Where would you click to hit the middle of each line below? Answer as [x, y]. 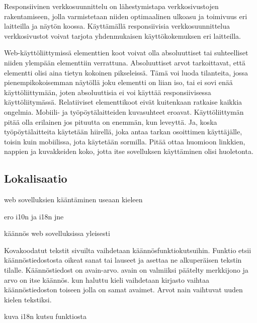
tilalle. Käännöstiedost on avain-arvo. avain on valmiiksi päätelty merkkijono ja [126, 270]
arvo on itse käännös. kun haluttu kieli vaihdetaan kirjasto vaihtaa [107, 279]
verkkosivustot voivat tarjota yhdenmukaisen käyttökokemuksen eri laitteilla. [123, 35]
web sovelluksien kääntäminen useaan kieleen [73, 199]
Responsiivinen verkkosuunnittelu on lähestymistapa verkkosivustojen [111, 6]
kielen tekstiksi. [28, 299]
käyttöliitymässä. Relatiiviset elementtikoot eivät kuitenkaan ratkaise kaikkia [123, 102]
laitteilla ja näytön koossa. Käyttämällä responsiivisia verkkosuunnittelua [117, 26]
